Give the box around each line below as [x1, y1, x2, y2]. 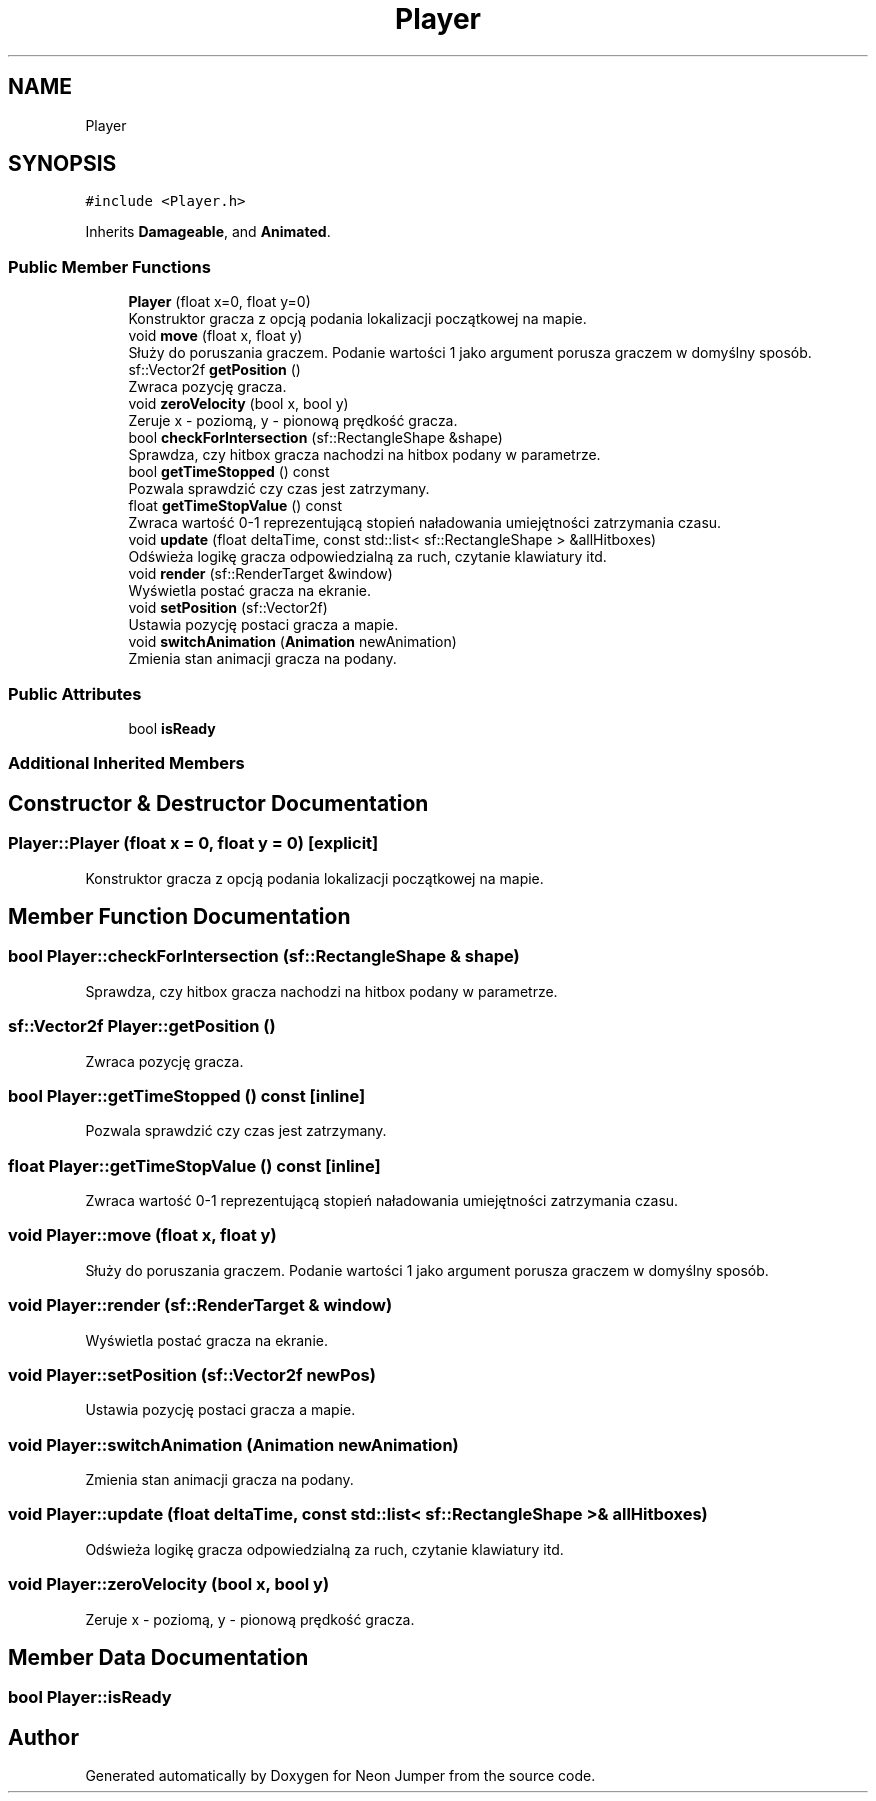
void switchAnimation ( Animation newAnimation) [128, 633, 457, 651]
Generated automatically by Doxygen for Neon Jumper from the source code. [85, 1767, 596, 1785]
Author [8, 1724, 79, 1750]
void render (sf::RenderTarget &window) [128, 565, 393, 583]
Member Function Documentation [8, 903, 351, 929]
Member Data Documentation [8, 1644, 309, 1670]
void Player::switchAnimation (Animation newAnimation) [8, 1434, 459, 1455]
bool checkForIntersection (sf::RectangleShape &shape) [128, 429, 503, 447]
